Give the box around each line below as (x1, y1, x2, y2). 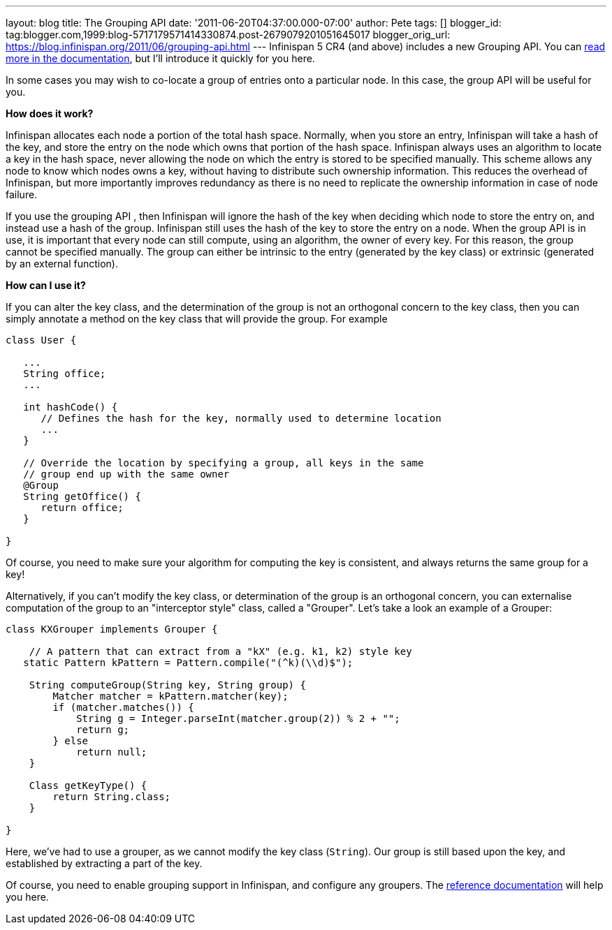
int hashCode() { (23, 401, 118, 413)
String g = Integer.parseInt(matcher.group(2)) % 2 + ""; (76, 713, 400, 724)
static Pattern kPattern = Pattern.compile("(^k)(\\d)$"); (23, 657, 354, 668)
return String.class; (52, 791, 171, 802)
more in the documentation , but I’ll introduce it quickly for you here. (6, 52, 315, 64)
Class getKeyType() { (29, 780, 147, 791)
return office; (41, 502, 124, 513)
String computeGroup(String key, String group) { (29, 679, 306, 691)
